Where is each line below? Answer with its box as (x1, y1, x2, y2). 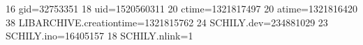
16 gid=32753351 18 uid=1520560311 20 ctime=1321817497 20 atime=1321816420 (6, 1, 357, 15)
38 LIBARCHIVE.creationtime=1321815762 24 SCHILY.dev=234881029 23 (6, 15, 328, 29)
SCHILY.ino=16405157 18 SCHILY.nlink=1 (6, 28, 193, 43)
